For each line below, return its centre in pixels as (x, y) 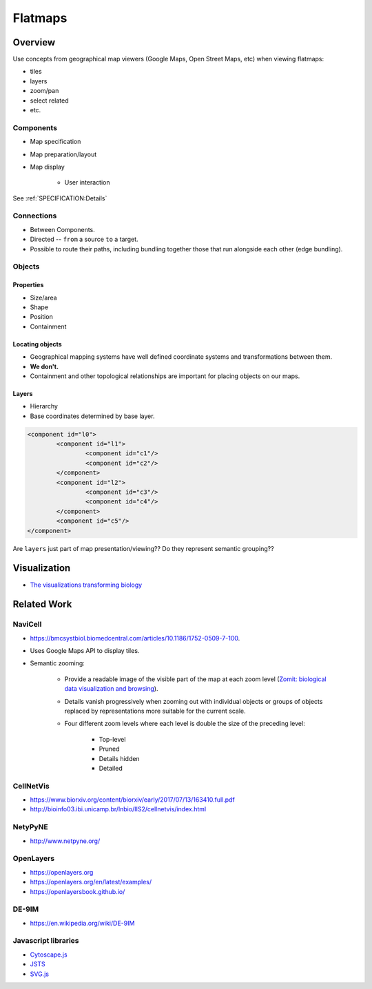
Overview (34, 42)
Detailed (111, 768)
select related (49, 101)
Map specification (55, 142)
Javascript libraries (46, 941)
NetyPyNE (30, 827)
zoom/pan (44, 91)
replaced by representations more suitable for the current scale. (155, 711)
